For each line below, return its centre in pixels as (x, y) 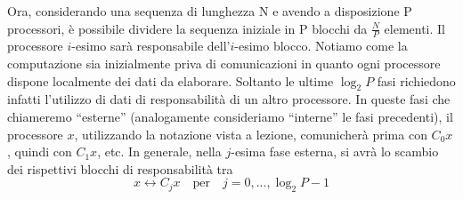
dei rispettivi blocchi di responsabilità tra (120, 168)
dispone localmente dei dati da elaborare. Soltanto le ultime (171, 80)
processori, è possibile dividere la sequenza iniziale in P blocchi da (187, 28)
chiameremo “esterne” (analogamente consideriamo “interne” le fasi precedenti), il (230, 116)
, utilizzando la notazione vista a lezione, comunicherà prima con (251, 134)
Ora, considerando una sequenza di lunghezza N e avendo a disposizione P (210, 11)
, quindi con (40, 151)
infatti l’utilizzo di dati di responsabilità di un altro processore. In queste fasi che (229, 99)
